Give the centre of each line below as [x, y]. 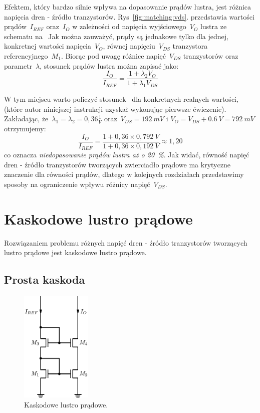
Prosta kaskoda [45, 279]
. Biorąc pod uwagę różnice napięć [113, 55]
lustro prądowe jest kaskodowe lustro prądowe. [75, 252]
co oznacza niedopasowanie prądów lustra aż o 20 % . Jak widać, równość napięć [127, 155]
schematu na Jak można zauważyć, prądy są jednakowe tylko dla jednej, [116, 36]
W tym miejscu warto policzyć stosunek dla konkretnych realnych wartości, [121, 99]
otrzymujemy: [25, 129]
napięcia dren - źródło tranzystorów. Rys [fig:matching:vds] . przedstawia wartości [129, 16]
